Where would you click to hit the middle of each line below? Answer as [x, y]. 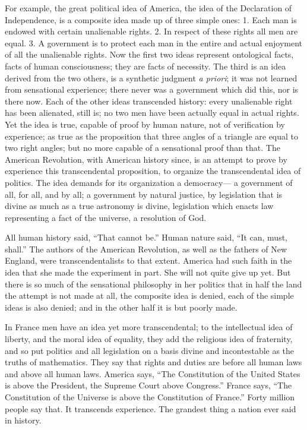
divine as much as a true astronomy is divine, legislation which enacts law [139, 206]
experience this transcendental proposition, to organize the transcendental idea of [153, 171]
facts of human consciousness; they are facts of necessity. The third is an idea [145, 66]
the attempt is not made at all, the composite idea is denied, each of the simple [149, 295]
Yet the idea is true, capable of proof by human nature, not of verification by [145, 124]
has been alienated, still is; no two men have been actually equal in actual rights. [152, 113]
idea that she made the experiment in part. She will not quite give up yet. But [148, 272]
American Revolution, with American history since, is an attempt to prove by [146, 159]
